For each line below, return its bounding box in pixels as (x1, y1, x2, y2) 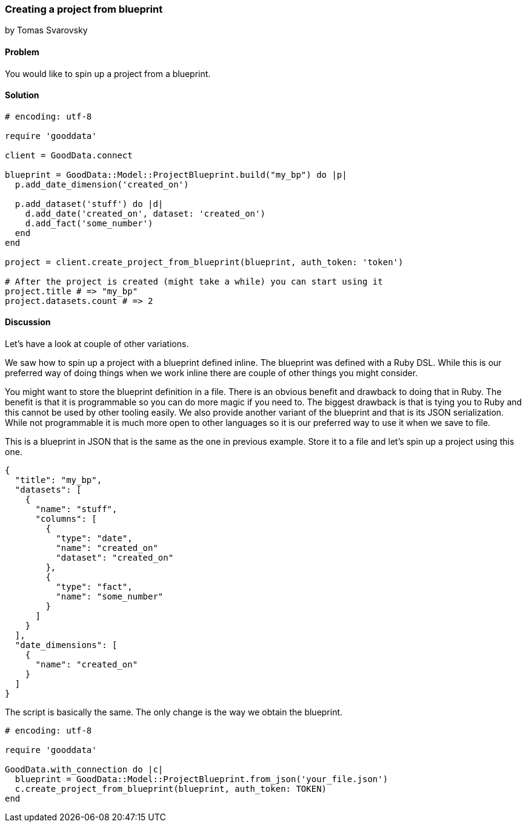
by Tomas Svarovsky (5, 25, 88, 36)
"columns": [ (35, 514, 97, 524)
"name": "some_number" (56, 592, 164, 602)
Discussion (5, 317, 51, 328)
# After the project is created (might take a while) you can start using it (5, 276, 383, 286)
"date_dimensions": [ (15, 640, 118, 650)
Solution (5, 90, 39, 101)
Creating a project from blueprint (5, 3, 163, 15)
